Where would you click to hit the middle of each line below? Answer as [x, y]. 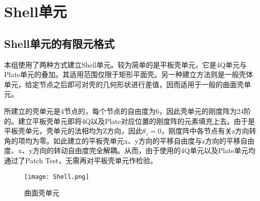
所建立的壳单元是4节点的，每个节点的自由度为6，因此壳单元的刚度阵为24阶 [127, 111]
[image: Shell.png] [57, 177]
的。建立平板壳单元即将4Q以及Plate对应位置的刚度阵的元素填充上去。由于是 [129, 121]
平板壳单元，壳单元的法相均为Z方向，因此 [73, 131]
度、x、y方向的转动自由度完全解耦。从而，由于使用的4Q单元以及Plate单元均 [130, 150]
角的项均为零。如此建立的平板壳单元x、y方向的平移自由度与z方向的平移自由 [129, 140]
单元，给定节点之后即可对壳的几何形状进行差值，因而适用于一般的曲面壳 [124, 84]
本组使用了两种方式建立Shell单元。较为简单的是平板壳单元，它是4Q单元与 [125, 64]
